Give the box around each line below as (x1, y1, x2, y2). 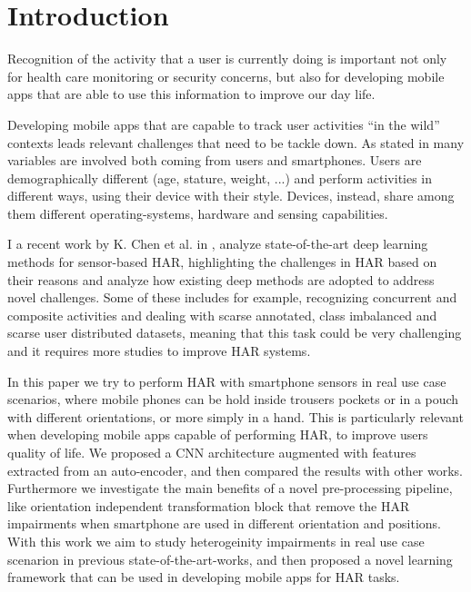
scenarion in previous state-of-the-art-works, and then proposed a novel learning (7, 549, 453, 568)
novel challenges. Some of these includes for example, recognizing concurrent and (7, 288, 457, 307)
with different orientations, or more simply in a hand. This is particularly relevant (7, 407, 464, 426)
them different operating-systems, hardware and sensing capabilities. (7, 203, 388, 222)
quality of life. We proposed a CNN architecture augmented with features (7, 443, 416, 461)
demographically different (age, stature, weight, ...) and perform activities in (7, 168, 433, 187)
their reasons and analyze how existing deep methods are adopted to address (7, 270, 435, 289)
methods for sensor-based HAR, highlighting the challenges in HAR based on (7, 252, 437, 271)
